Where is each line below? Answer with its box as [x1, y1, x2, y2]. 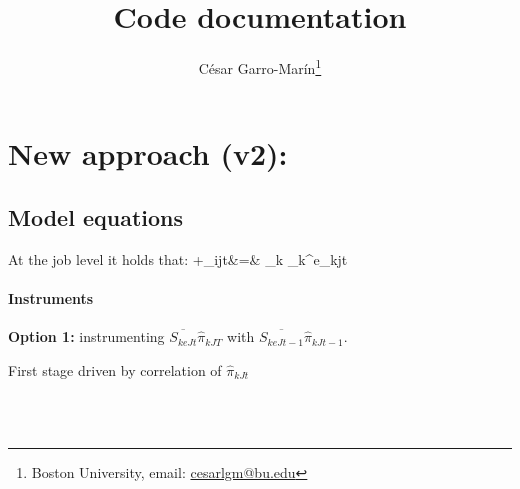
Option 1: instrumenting [8, 326, 165, 347]
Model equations [8, 201, 183, 232]
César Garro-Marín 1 [198, 55, 322, 78]
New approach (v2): [8, 133, 288, 174]
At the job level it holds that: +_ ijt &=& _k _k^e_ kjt [8, 248, 348, 269]
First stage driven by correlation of [8, 359, 222, 380]
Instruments [8, 287, 94, 308]
